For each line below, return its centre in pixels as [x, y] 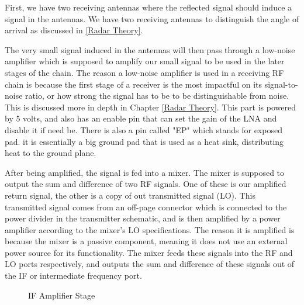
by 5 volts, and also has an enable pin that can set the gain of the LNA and [141, 118]
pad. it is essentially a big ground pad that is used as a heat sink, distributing [144, 141]
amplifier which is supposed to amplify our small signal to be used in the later [145, 61]
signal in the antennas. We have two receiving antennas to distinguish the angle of [152, 18]
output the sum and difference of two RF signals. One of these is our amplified [146, 184]
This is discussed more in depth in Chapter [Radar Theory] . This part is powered [150, 107]
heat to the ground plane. [51, 153]
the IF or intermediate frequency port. [73, 275]
